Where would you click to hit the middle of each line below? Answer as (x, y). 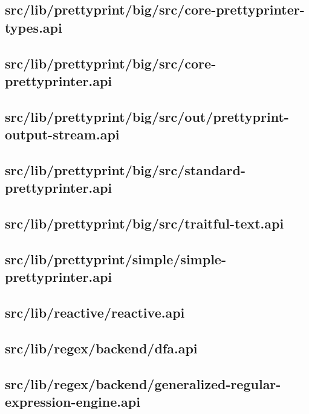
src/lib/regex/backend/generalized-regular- (143, 383)
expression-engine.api (73, 401)
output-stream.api (62, 134)
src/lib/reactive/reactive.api (95, 312)
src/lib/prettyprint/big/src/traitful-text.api (145, 223)
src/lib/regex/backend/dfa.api (101, 348)
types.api (34, 27)
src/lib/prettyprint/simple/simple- (115, 259)
